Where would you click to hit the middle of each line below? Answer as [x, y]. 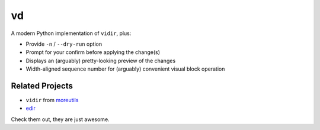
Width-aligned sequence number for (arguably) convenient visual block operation [125, 69]
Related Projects [42, 86]
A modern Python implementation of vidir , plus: [71, 33]
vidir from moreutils [52, 100]
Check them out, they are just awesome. [60, 119]
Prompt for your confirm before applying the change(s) [93, 52]
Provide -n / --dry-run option [64, 44]
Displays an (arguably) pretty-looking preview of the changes [101, 61]
